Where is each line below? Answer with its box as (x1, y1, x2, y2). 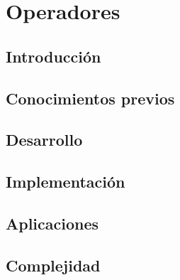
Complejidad (6, 254, 101, 276)
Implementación (6, 171, 125, 193)
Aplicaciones (6, 212, 99, 234)
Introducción (6, 45, 101, 67)
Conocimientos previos (6, 87, 175, 109)
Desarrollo (6, 129, 83, 151)
